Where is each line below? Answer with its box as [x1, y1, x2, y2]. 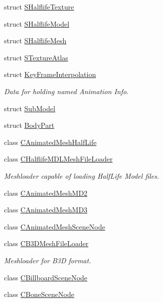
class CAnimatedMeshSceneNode [4, 221, 105, 232]
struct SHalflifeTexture [4, 2, 74, 12]
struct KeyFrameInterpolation [4, 69, 96, 80]
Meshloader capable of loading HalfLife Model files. [4, 170, 159, 181]
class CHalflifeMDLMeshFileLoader [4, 154, 113, 164]
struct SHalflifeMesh [4, 35, 67, 46]
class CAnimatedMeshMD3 [4, 204, 88, 215]
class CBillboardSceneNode [4, 272, 88, 282]
